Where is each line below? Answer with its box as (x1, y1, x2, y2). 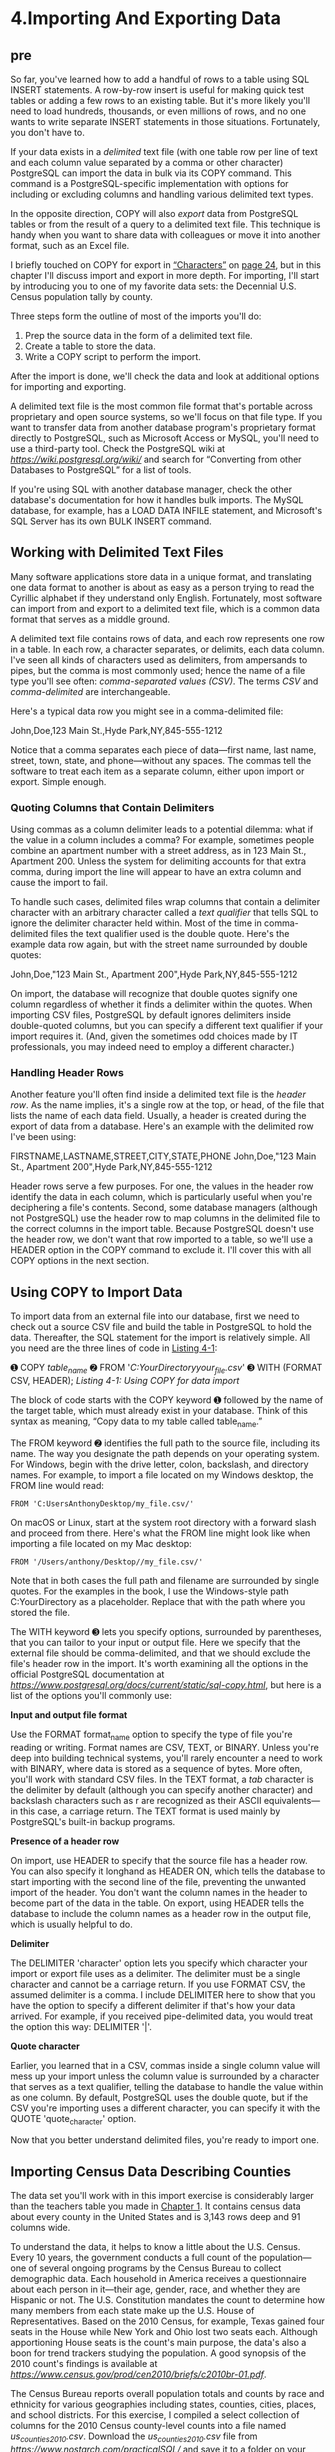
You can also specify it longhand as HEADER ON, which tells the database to (10, 1865, 326, 1877)
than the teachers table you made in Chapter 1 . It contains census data (10, 2200, 302, 2212)
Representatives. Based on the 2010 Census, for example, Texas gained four (10, 2315, 325, 2327)
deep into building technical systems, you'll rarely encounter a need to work (10, 1752, 323, 1764)
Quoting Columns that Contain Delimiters (10, 800, 215, 814)
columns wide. (10, 2222, 71, 2234)
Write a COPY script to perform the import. (24, 351, 202, 362)
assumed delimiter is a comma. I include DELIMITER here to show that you (10, 1988, 316, 2001)
